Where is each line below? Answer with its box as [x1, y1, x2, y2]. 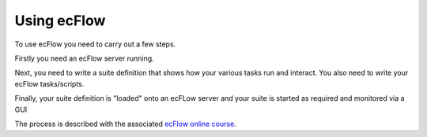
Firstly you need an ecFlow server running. [14, 54, 154, 63]
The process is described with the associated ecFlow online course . [14, 119, 236, 128]
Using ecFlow [14, 12, 106, 29]
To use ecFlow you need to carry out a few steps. [14, 39, 176, 49]
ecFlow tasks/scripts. [14, 79, 85, 88]
